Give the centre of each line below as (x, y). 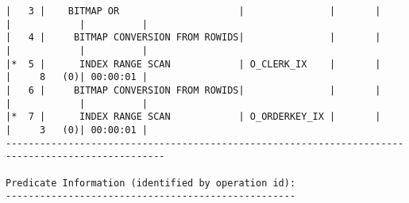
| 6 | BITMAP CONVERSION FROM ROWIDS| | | (193, 90)
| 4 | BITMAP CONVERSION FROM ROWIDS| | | (193, 38)
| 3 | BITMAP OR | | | (193, 11)
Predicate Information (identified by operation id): (151, 183)
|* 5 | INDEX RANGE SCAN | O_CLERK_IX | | (193, 64)
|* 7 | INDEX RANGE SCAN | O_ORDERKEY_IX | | (193, 117)
